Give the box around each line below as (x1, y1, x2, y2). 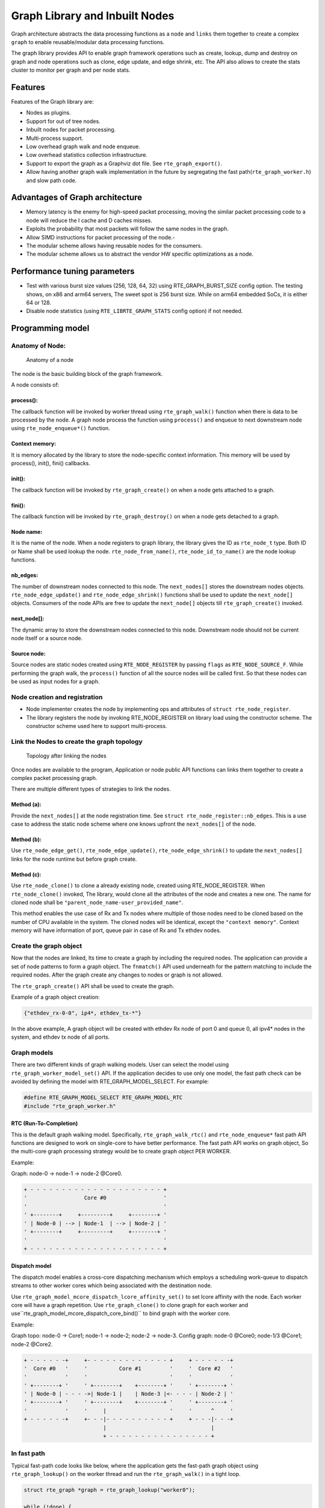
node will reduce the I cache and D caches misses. (26, 217, 153, 224)
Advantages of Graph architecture (11, 192, 143, 203)
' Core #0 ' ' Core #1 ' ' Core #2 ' (23, 1365, 234, 1372)
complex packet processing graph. (11, 774, 97, 781)
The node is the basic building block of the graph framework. (11, 370, 163, 377)
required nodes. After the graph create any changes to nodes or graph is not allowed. (11, 971, 223, 978)
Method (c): (11, 870, 42, 878)
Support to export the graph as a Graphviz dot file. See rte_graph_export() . (26, 160, 223, 167)
